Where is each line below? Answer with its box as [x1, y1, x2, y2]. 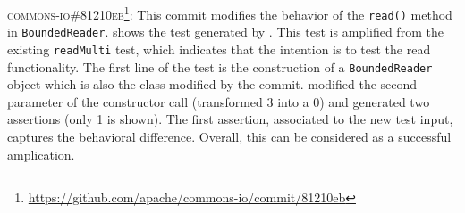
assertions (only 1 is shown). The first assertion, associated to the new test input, [7, 110, 453, 128]
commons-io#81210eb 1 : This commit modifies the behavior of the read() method [7, 3, 452, 23]
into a [277, 92, 309, 111]
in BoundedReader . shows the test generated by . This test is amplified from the [7, 22, 444, 41]
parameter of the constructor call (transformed [7, 92, 263, 111]
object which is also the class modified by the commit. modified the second [7, 75, 418, 94]
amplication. [7, 144, 75, 163]
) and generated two [319, 92, 430, 111]
